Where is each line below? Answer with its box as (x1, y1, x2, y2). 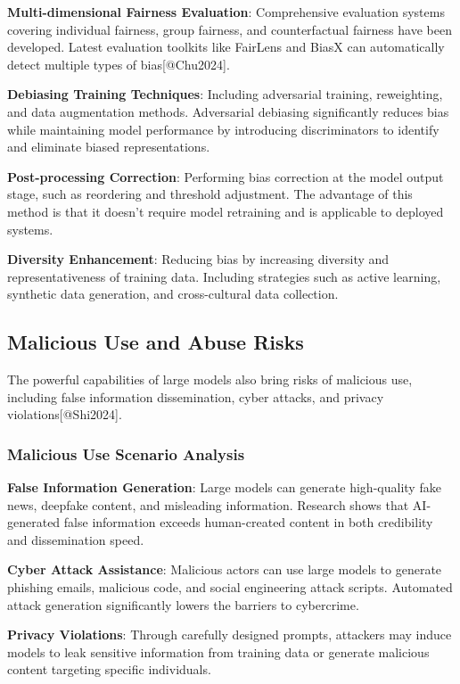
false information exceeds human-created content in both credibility (63, 513, 433, 532)
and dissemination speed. (7, 530, 144, 548)
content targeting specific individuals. (7, 660, 211, 679)
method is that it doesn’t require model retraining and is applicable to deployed (7, 202, 444, 220)
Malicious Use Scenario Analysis (7, 442, 245, 465)
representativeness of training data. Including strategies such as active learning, (7, 267, 441, 285)
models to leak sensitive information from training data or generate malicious (7, 642, 430, 661)
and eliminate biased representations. (7, 137, 210, 156)
